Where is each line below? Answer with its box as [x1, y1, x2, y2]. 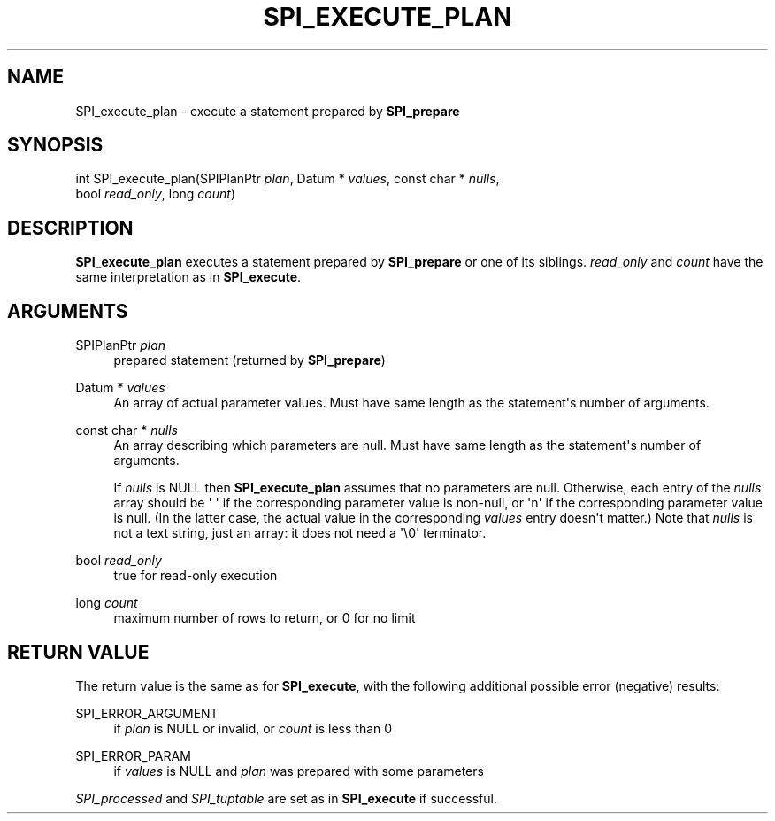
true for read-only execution [113, 568, 278, 584]
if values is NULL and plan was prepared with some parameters [113, 763, 484, 778]
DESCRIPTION [7, 216, 134, 239]
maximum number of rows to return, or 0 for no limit [113, 610, 416, 626]
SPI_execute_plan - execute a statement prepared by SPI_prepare [75, 103, 460, 119]
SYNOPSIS [7, 134, 104, 157]
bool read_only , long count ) [75, 186, 236, 202]
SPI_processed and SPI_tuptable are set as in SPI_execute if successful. [75, 790, 497, 806]
